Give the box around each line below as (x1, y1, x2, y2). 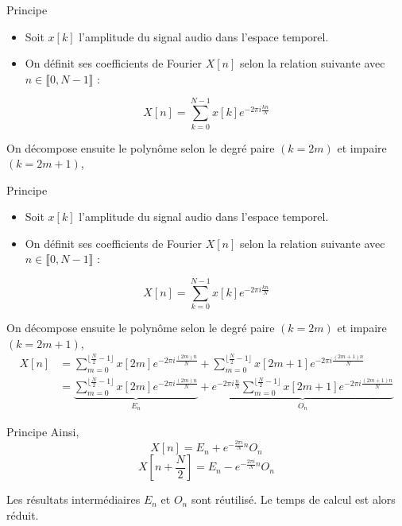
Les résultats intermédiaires (6, 491, 141, 508)
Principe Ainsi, (6, 423, 79, 439)
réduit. (6, 506, 39, 523)
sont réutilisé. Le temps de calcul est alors (191, 491, 396, 508)
